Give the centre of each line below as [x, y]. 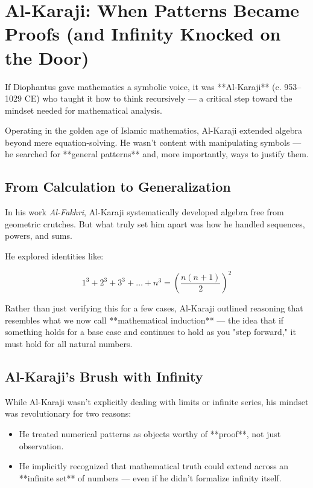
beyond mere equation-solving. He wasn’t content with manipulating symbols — [153, 142]
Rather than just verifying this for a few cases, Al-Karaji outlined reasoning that [154, 308]
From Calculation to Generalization [118, 187]
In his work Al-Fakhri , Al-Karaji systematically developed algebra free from [144, 212]
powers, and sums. [39, 236]
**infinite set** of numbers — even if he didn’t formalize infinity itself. [150, 477]
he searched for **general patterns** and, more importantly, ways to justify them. [157, 154]
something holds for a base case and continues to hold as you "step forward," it [150, 332]
